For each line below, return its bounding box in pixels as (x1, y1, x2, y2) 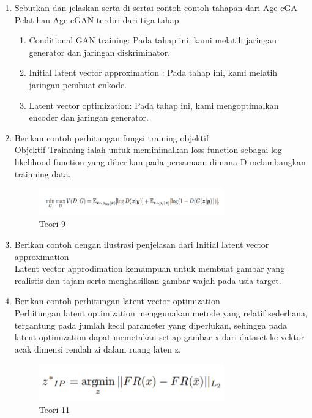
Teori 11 (39, 403, 70, 416)
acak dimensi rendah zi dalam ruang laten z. (14, 342, 181, 355)
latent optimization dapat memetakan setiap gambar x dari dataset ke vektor (14, 330, 305, 343)
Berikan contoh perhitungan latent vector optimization (14, 294, 220, 307)
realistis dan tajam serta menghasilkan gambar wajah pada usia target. (14, 274, 281, 286)
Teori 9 (39, 217, 66, 230)
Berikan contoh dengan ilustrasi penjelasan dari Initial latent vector (14, 238, 269, 251)
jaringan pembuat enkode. (29, 78, 127, 91)
